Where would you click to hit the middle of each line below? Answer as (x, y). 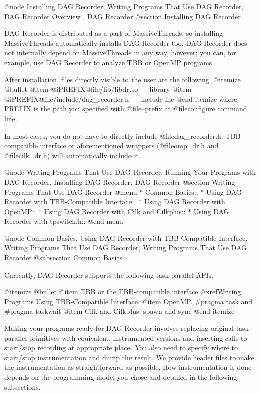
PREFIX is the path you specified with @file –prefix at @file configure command (126, 109)
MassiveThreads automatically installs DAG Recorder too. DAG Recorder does (126, 42)
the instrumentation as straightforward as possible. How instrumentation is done (128, 367)
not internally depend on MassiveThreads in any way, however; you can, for (120, 52)
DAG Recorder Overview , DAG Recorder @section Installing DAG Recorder (122, 16)
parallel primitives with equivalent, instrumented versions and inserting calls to (126, 338)
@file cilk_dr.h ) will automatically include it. (72, 155)
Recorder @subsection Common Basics (63, 258)
